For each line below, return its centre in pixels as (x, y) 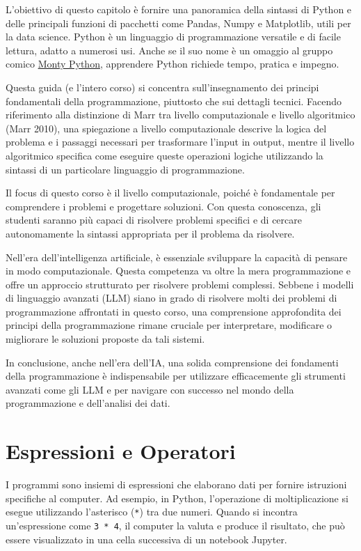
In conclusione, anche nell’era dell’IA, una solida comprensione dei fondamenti (172, 362)
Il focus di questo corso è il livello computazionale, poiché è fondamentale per (170, 193)
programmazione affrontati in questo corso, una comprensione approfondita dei (174, 311)
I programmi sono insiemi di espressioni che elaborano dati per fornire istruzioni (176, 484)
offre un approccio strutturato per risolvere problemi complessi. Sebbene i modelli (180, 284)
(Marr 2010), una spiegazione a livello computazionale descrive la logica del (166, 128)
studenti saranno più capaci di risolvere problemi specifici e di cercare (154, 220)
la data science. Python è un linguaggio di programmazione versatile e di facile (173, 37)
